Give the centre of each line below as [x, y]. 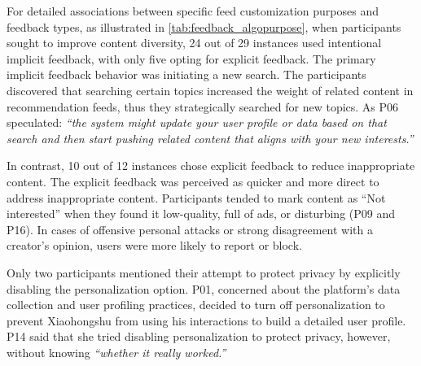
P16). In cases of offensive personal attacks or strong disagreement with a [190, 229]
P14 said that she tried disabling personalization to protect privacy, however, [199, 336]
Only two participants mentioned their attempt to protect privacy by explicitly [204, 272]
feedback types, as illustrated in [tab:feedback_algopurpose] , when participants [204, 26]
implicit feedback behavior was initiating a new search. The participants [186, 74]
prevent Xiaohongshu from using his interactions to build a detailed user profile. [206, 320]
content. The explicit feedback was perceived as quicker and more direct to [193, 181]
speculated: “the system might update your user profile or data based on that [197, 122]
